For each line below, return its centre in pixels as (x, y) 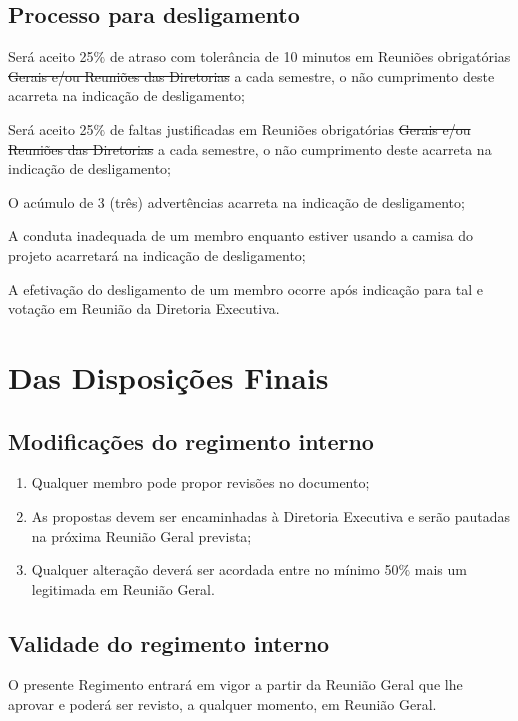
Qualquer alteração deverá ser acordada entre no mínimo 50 (215, 569)
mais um (440, 569)
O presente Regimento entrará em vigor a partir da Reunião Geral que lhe (235, 684)
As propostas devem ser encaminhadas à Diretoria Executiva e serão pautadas (271, 515)
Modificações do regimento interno (191, 440)
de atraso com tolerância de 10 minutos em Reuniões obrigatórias (310, 56)
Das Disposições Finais (168, 376)
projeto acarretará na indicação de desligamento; (157, 254)
